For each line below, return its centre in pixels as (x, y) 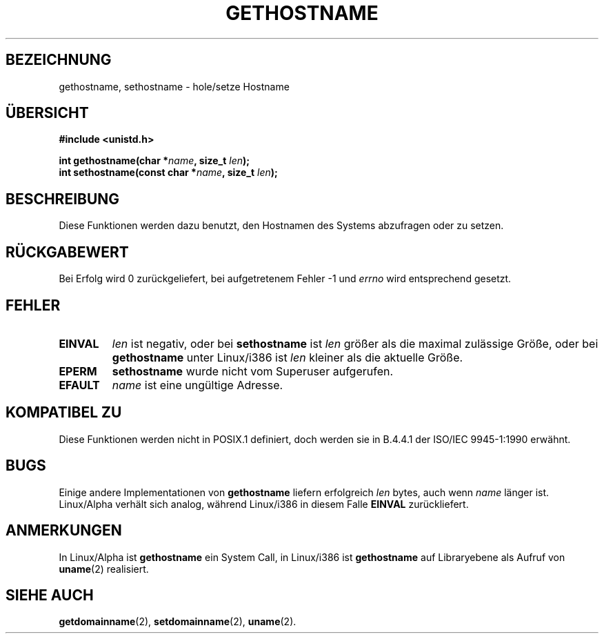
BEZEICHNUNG (59, 60)
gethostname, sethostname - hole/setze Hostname (174, 86)
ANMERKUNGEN (64, 531)
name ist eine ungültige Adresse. (198, 385)
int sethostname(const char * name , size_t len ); (168, 173)
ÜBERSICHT (47, 113)
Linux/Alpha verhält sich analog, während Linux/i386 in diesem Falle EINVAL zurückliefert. (264, 504)
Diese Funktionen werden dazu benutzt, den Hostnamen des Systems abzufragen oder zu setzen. (281, 226)
